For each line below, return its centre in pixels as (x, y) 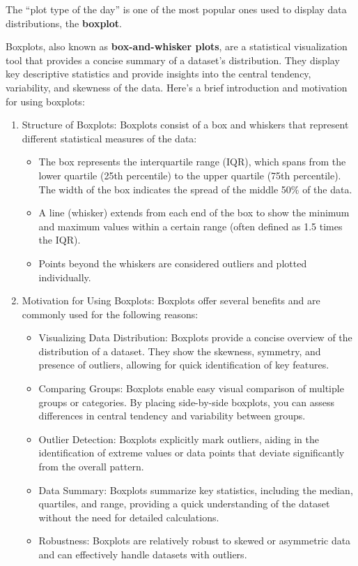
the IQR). (60, 240)
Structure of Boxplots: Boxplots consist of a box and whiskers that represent (185, 125)
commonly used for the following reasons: (110, 314)
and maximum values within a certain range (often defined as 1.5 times (190, 226)
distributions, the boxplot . (64, 23)
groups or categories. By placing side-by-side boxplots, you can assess (187, 402)
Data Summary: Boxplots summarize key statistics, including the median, (196, 490)
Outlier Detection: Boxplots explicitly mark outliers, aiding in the (179, 439)
